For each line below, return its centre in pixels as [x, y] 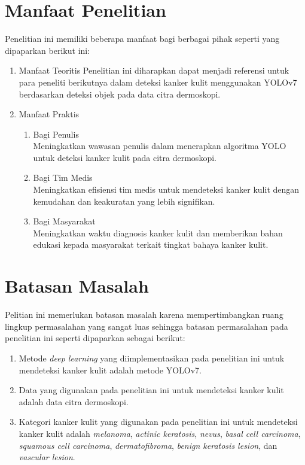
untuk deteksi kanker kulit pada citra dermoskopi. [125, 157]
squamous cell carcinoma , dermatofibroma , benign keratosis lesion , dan [148, 445]
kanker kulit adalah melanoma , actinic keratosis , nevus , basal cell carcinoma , [160, 433]
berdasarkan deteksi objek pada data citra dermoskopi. [120, 94]
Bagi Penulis [56, 134]
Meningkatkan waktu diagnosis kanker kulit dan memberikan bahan [158, 232]
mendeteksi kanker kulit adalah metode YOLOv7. [110, 370]
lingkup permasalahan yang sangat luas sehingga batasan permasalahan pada [147, 326]
